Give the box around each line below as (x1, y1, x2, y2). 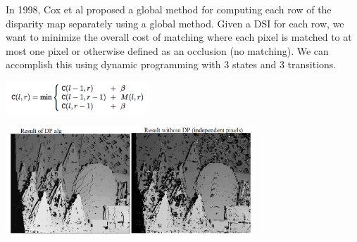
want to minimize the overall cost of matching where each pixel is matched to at (6, 30, 352, 44)
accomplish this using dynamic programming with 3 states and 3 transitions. (6, 57, 337, 72)
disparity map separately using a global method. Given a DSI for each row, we (6, 15, 344, 30)
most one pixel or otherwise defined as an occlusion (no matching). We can (6, 43, 329, 58)
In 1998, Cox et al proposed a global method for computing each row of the (6, 2, 332, 16)
